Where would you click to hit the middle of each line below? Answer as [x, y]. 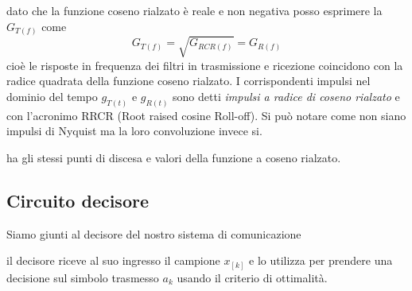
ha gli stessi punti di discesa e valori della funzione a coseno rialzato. [174, 157]
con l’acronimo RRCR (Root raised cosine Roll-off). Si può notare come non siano [206, 115]
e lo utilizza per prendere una [321, 260]
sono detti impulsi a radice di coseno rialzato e [286, 96]
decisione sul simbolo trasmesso [83, 277]
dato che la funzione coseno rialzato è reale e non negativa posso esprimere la [194, 10]
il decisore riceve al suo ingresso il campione [113, 260]
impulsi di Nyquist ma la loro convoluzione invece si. [134, 131]
